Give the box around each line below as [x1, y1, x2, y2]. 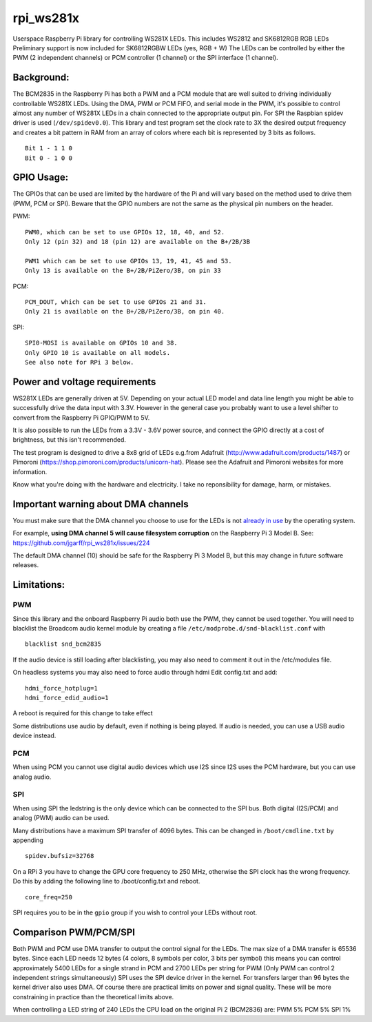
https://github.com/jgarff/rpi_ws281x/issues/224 [12, 538, 150, 547]
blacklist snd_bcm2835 [25, 640, 102, 648]
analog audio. [12, 773, 52, 781]
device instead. [12, 731, 56, 740]
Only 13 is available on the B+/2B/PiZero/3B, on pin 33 [25, 267, 222, 275]
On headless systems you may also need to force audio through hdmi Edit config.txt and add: [12, 668, 278, 677]
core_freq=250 [25, 893, 72, 901]
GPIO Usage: [12, 172, 69, 183]
